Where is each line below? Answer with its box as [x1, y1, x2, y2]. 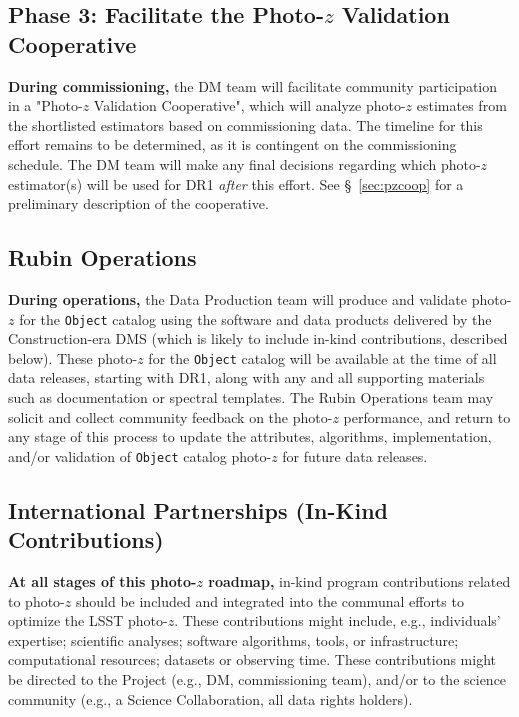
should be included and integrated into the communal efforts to [75, 590, 464, 611]
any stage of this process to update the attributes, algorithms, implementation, [8, 426, 492, 447]
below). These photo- [8, 347, 138, 368]
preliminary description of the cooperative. [8, 193, 269, 214]
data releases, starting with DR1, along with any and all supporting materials [8, 367, 485, 388]
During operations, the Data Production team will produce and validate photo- [8, 288, 512, 309]
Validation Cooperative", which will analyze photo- [93, 95, 406, 116]
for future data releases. [282, 445, 428, 466]
